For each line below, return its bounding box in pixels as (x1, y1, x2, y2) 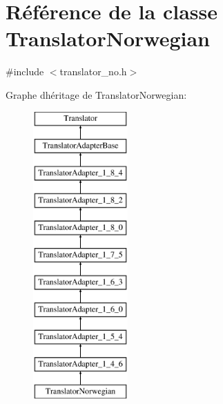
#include (6, 64, 44, 79)
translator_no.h (59, 64, 127, 79)
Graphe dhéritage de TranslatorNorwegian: (6, 87, 187, 102)
